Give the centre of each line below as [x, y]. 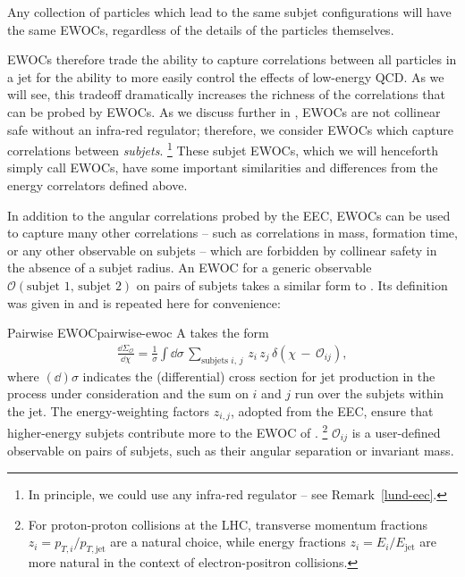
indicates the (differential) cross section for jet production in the [259, 376]
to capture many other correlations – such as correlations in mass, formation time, [232, 233]
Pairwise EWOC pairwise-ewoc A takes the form [138, 333]
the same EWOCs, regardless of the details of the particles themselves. [201, 29]
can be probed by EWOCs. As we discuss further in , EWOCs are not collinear [224, 111]
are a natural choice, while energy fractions [228, 542]
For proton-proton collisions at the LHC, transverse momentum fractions [228, 524]
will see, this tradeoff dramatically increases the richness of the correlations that [226, 94]
